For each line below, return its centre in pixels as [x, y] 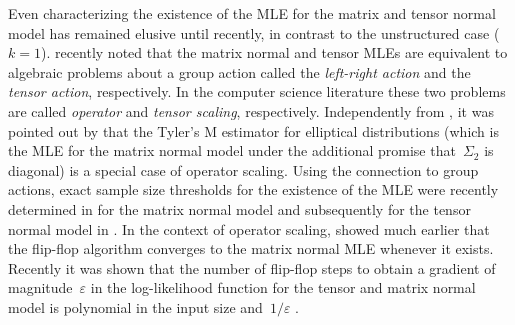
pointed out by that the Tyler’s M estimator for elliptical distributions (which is [253, 130]
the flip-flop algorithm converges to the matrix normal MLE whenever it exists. [251, 248]
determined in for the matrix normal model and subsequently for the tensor [239, 208]
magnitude [40, 287]
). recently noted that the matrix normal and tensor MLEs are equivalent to [274, 52]
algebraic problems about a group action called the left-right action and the [239, 71]
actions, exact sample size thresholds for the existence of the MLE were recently [253, 189]
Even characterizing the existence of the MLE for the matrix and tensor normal [252, 13]
